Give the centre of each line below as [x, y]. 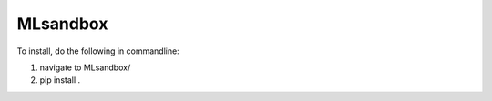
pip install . [60, 80]
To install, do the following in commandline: [98, 51]
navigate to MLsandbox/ [85, 67]
